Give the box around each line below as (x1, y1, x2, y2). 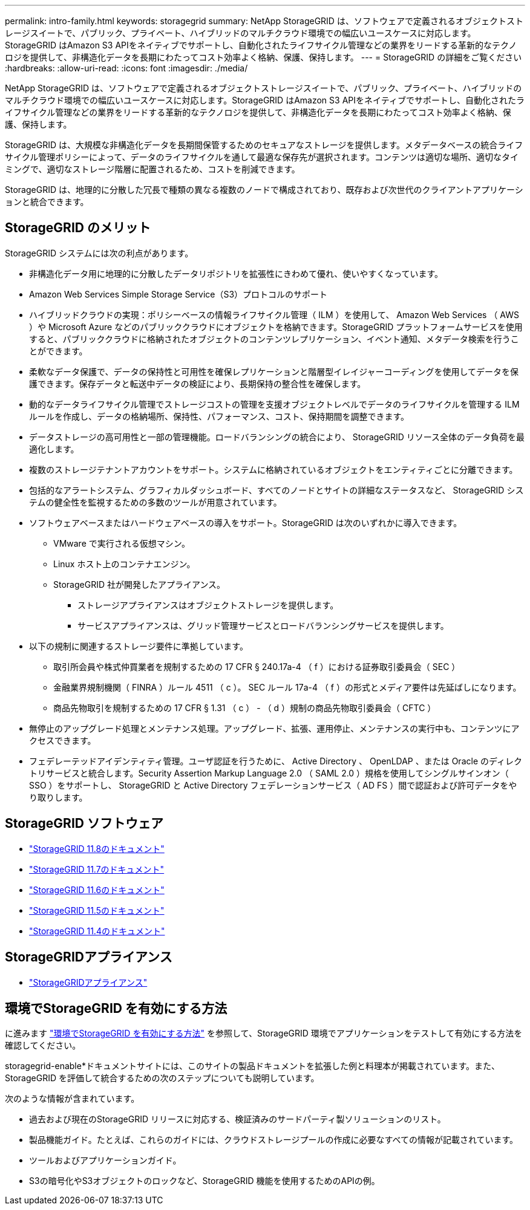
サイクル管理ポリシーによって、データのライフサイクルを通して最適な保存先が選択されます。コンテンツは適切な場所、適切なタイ (5, 152, 519, 162)
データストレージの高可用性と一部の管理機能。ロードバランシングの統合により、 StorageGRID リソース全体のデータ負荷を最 (29, 431, 525, 442)
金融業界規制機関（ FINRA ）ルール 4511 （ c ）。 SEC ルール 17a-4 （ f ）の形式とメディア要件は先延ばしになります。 (53, 681, 522, 692)
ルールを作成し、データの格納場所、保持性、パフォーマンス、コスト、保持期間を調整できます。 (29, 411, 410, 421)
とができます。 (29, 345, 88, 356)
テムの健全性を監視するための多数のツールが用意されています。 (29, 496, 282, 507)
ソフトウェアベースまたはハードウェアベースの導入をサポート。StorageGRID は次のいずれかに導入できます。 (29, 517, 462, 528)
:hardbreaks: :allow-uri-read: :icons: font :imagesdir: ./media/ (5, 63, 248, 73)
